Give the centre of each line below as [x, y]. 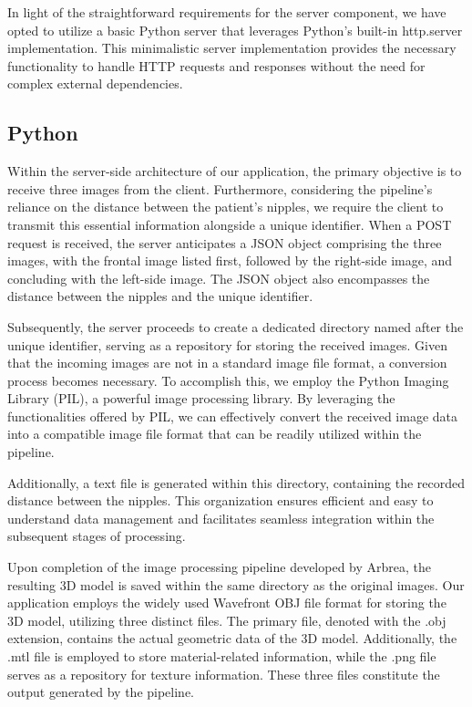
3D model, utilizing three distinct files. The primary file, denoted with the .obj [227, 620]
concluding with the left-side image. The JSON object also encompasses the [219, 278]
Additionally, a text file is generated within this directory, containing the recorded [236, 482]
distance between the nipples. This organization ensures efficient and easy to [221, 500]
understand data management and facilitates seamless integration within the [221, 518]
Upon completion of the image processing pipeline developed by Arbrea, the [220, 567]
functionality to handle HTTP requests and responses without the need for [216, 65]
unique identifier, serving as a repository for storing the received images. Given [227, 344]
